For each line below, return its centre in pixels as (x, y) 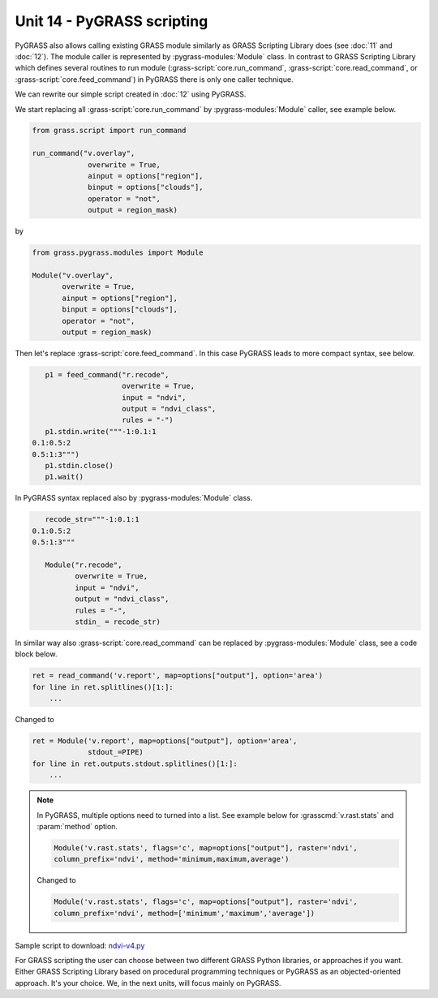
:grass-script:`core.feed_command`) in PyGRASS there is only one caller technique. (154, 79)
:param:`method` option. (77, 826)
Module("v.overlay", (73, 275)
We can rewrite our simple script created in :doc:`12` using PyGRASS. (131, 94)
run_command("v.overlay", (84, 153)
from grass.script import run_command (109, 131)
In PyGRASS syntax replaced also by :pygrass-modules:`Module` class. (134, 498)
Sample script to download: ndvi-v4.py (80, 945)
